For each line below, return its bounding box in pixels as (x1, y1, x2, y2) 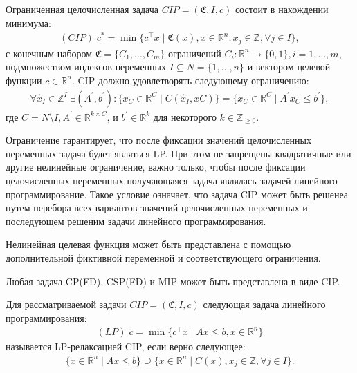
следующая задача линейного (203, 297, 326, 312)
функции (6, 73, 42, 87)
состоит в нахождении (235, 2, 329, 16)
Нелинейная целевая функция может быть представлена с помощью (6, 237, 291, 251)
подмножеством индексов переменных (6, 59, 167, 74)
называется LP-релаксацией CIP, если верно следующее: (6, 339, 246, 354)
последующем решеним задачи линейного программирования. (6, 213, 266, 228)
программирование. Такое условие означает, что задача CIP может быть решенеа (6, 186, 349, 201)
